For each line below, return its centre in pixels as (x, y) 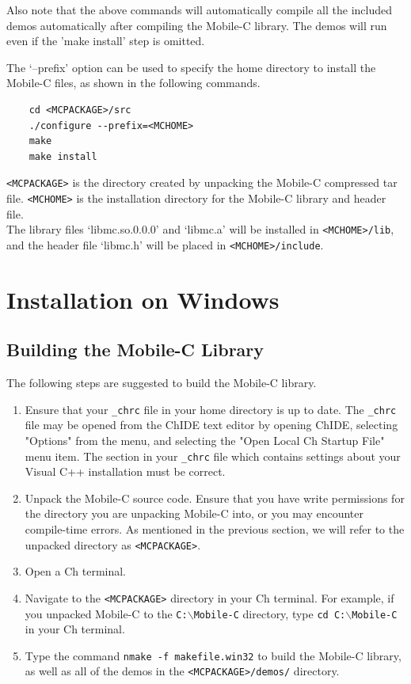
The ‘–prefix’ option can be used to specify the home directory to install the (191, 67)
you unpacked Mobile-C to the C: (106, 613)
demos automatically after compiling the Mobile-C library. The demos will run (197, 25)
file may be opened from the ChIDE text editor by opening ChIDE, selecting (211, 425)
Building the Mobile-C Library (135, 350)
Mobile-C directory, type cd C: (270, 613)
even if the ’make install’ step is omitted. (106, 41)
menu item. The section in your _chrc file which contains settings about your (213, 456)
